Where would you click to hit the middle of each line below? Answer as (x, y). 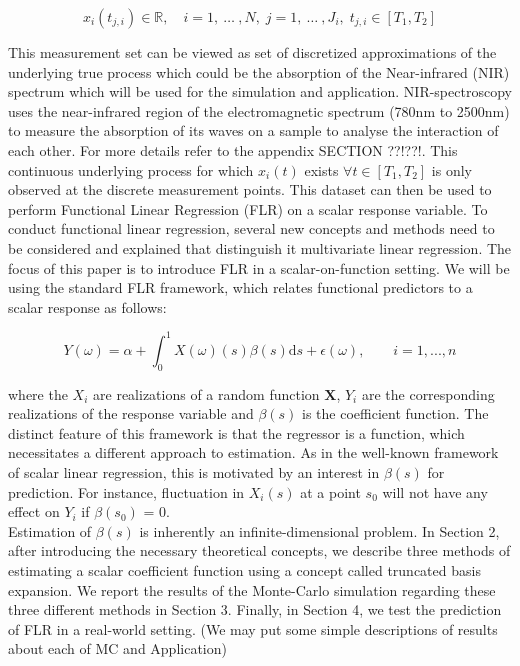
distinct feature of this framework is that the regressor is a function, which (236, 432)
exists (321, 169)
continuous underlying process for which (131, 169)
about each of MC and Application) (117, 648)
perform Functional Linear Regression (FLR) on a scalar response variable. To (248, 208)
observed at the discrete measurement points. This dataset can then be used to (250, 189)
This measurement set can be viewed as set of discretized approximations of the (252, 52)
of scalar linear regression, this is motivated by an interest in (194, 471)
